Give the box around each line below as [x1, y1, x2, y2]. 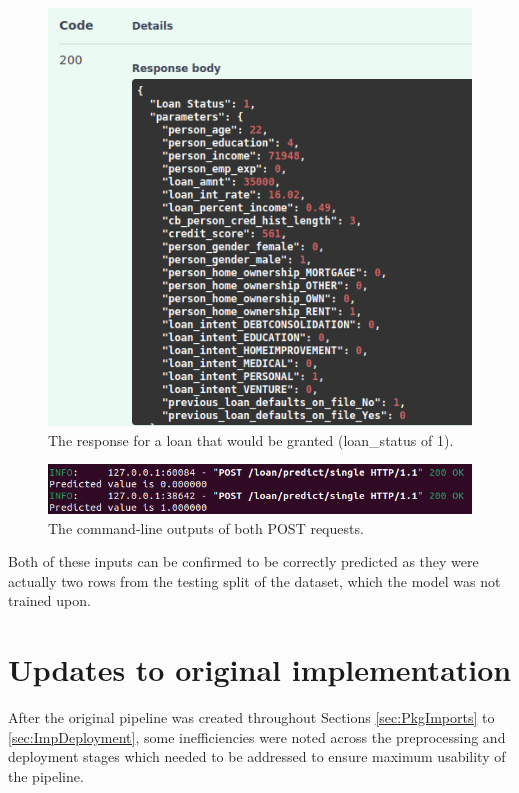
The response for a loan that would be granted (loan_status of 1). [48, 429, 454, 450]
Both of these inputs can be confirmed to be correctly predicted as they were [8, 551, 479, 572]
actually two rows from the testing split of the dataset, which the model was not [8, 570, 501, 591]
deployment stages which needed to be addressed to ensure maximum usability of [8, 746, 506, 767]
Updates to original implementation [8, 649, 512, 690]
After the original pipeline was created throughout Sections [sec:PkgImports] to [8, 707, 495, 728]
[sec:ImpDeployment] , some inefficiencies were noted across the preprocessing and [8, 726, 506, 747]
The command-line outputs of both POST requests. [48, 517, 364, 538]
